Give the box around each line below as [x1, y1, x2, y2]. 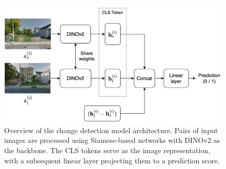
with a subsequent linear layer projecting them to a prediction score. [4, 155, 220, 165]
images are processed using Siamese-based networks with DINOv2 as [4, 135, 220, 145]
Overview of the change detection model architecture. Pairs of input [4, 124, 218, 135]
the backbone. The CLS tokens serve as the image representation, [4, 145, 211, 156]
